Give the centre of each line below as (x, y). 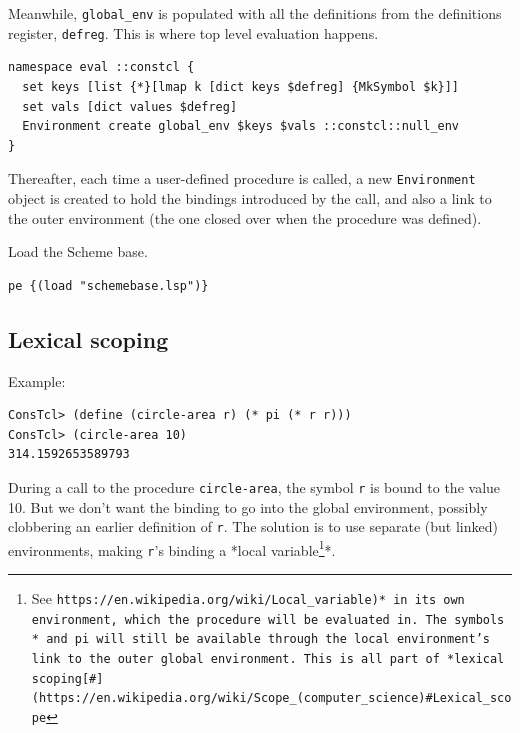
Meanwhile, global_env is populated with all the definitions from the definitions (255, 13)
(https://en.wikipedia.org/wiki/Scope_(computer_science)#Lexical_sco (271, 698)
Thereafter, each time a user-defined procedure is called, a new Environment (242, 178)
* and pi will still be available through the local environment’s (260, 639)
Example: (37, 380)
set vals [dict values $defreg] (130, 106)
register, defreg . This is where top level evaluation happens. (193, 32)
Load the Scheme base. (78, 251)
